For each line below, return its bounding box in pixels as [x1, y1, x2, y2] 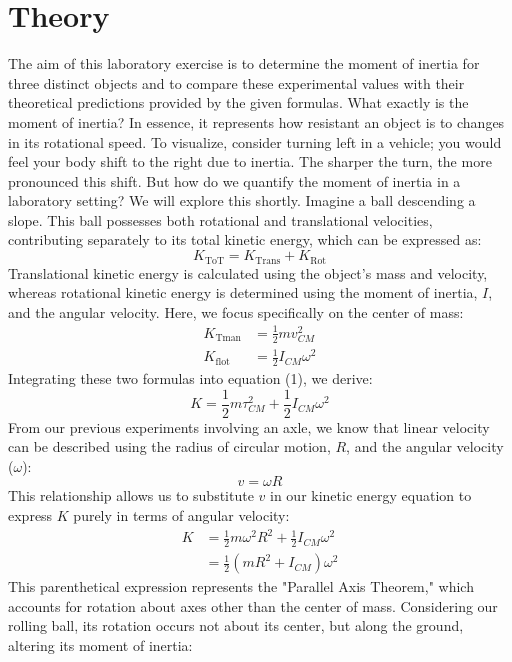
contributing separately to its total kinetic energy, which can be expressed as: [8, 229, 482, 250]
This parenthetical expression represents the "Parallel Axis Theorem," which [8, 576, 474, 597]
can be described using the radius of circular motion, [8, 436, 331, 457]
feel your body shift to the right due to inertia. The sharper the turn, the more [8, 151, 492, 172]
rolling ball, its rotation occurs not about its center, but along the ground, [8, 615, 464, 636]
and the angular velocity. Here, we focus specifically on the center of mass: [8, 301, 464, 322]
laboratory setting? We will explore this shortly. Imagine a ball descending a [8, 190, 476, 211]
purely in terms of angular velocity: [73, 505, 290, 526]
